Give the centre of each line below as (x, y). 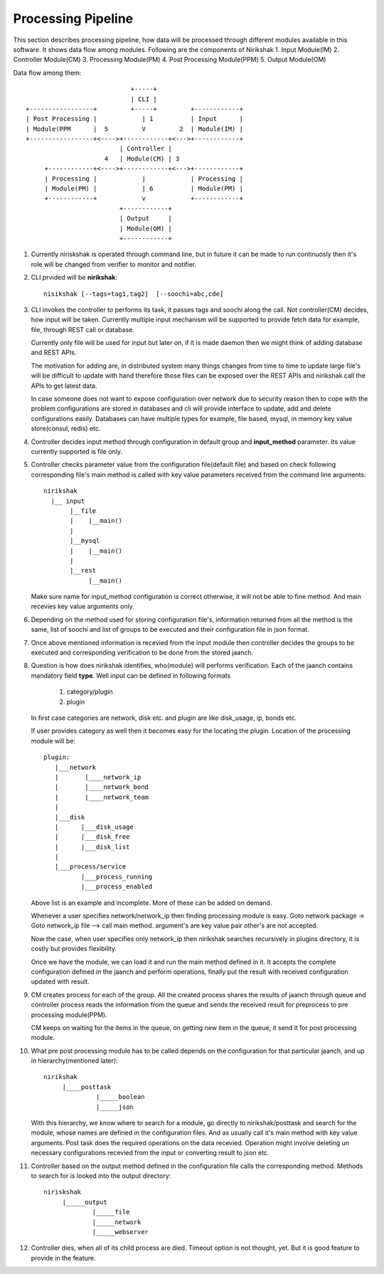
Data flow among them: (47, 73)
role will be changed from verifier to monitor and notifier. (114, 264)
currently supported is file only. (77, 451)
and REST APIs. (54, 353)
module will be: (53, 740)
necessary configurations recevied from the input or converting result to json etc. (150, 1153)
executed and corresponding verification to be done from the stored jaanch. (142, 653)
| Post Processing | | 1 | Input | (134, 119)
